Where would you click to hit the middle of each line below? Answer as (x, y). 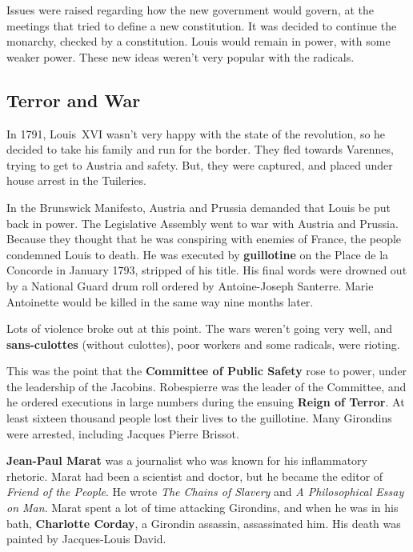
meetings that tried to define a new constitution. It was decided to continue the (202, 25)
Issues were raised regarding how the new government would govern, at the (190, 10)
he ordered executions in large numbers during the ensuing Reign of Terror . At (206, 402)
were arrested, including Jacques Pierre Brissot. (123, 433)
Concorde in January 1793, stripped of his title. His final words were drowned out (207, 270)
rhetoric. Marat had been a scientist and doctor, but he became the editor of (195, 476)
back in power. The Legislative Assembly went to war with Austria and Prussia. (202, 223)
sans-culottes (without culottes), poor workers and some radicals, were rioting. (203, 344)
